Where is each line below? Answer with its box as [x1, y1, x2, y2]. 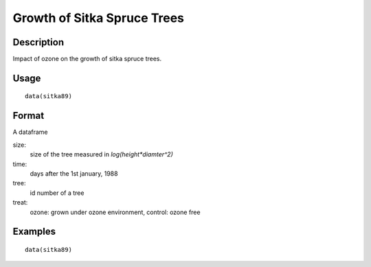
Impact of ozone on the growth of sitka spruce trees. [12, 55, 162, 63]
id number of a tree [30, 189, 85, 197]
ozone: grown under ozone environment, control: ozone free [30, 208, 201, 216]
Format [12, 110, 45, 121]
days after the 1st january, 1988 [30, 169, 118, 178]
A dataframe [12, 128, 48, 137]
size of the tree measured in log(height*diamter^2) [30, 150, 173, 159]
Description [12, 36, 65, 48]
